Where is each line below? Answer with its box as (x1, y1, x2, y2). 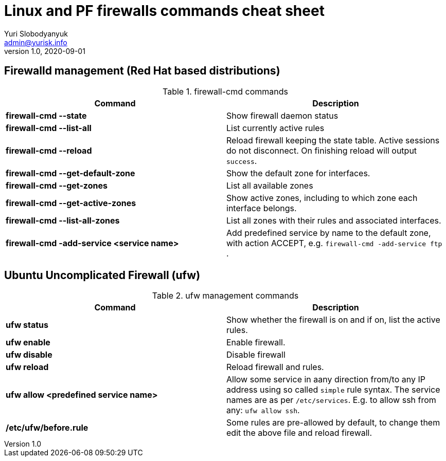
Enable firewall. (226, 337, 286, 348)
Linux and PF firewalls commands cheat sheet (4, 2, 325, 20)
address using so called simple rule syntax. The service (226, 384, 440, 395)
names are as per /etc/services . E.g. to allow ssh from (226, 395, 436, 405)
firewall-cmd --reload (6, 145, 92, 156)
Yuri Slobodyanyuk (4, 29, 68, 38)
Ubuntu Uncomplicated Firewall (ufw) (4, 269, 201, 282)
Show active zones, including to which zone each (226, 192, 418, 203)
